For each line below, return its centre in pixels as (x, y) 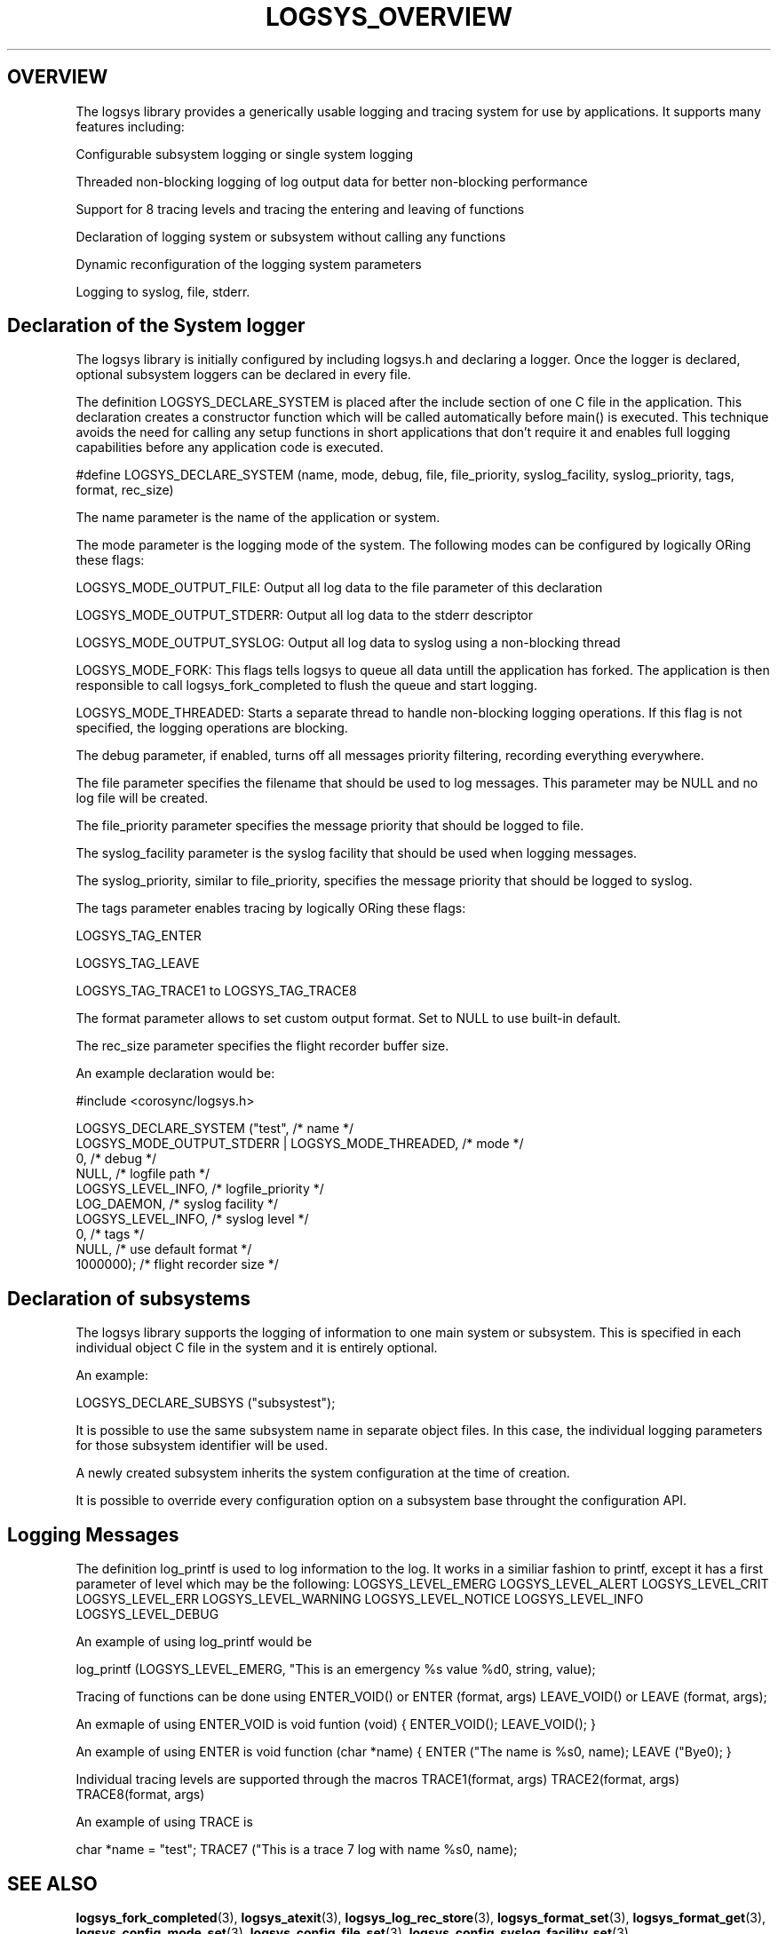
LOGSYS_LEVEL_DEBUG (147, 1614)
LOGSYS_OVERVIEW (389, 17)
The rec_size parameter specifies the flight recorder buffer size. (262, 1046)
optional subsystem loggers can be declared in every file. (243, 375)
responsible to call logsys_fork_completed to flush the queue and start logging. (306, 686)
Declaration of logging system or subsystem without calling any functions (291, 236)
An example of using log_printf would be (194, 1642)
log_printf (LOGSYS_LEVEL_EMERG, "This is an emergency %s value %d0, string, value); (336, 1669)
